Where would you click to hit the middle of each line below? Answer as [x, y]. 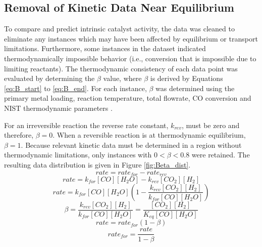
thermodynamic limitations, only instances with [78, 155]
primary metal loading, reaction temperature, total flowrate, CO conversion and [128, 98]
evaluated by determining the [49, 78]
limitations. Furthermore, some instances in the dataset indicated [105, 48]
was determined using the [195, 88]
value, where [122, 78]
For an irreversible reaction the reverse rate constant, [86, 125]
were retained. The [221, 155]
